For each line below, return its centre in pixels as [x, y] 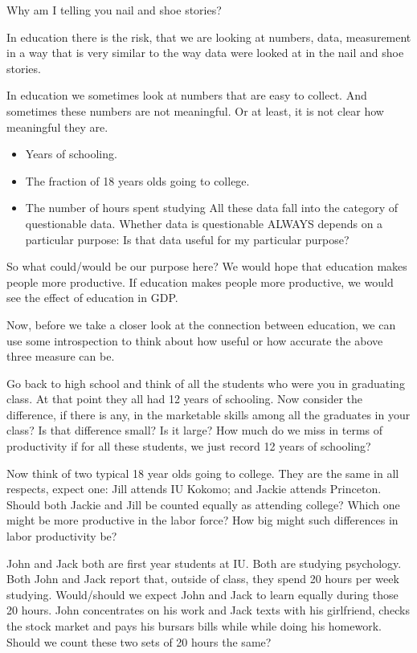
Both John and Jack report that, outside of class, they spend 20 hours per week [203, 579]
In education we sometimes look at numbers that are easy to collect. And [187, 95]
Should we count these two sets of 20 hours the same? [139, 641]
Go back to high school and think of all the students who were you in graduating [206, 383]
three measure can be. [61, 356]
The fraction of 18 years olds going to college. [137, 180]
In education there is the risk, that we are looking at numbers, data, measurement [209, 37]
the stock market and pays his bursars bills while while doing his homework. [194, 626]
